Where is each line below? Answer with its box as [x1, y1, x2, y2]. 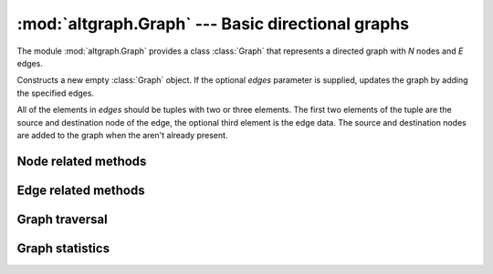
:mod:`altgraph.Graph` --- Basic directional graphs [16, 14, 410, 34]
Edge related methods [16, 182, 145, 198]
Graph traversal [16, 211, 109, 227]
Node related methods [16, 153, 147, 168]
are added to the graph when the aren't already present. [16, 129, 228, 140]
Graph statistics [16, 240, 110, 256]
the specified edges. [16, 87, 95, 98]
